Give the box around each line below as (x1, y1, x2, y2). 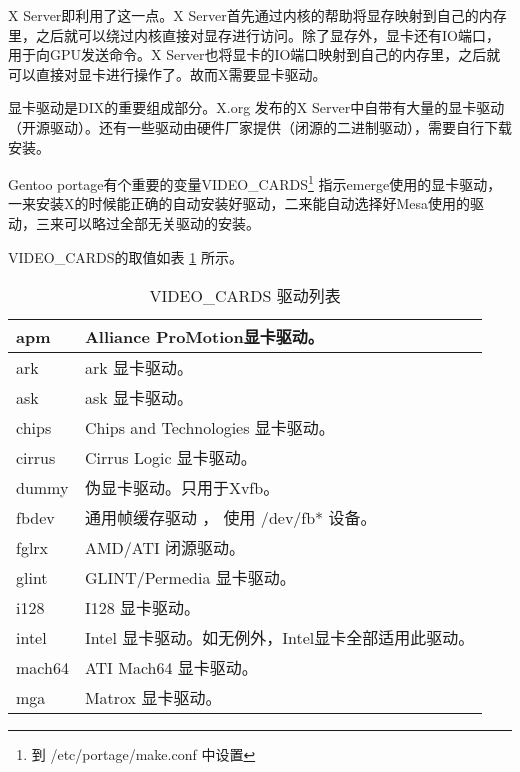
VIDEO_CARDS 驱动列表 (149, 284, 341, 308)
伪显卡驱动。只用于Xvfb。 (84, 476, 280, 500)
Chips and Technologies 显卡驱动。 (84, 416, 335, 440)
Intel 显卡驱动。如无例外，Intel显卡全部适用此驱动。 (84, 626, 475, 650)
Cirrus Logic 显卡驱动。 (84, 446, 257, 470)
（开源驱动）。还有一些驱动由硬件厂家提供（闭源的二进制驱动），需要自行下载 (8, 116, 512, 137)
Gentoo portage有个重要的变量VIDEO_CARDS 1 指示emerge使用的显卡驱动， (8, 171, 502, 194)
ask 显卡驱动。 (84, 386, 193, 410)
